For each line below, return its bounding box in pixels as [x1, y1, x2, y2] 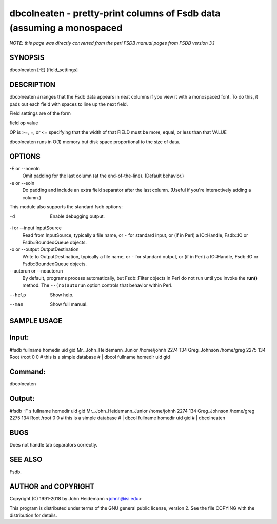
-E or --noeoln [9, 166, 41, 172]
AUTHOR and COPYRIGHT [9, 482, 95, 491]
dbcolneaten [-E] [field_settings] [9, 67, 78, 73]
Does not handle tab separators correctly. [9, 442, 97, 448]
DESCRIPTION [9, 80, 56, 89]
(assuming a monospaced [9, 22, 123, 33]
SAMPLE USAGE [9, 317, 63, 325]
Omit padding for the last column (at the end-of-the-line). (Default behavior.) [22, 172, 184, 179]
